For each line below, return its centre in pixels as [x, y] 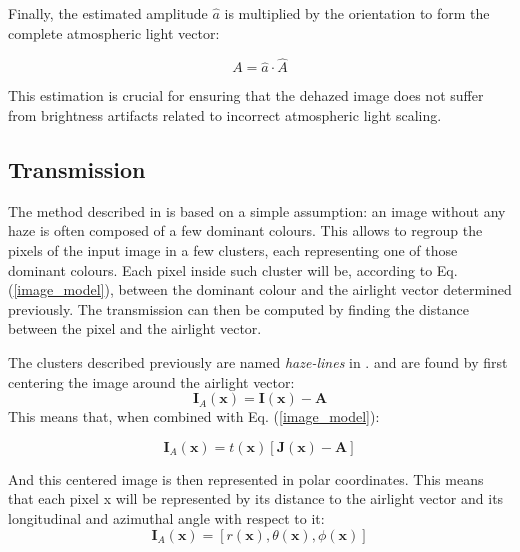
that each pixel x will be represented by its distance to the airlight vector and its [256, 498]
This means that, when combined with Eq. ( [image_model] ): [194, 416]
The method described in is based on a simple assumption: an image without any [257, 210]
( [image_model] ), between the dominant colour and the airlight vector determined [260, 289]
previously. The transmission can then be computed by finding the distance [238, 308]
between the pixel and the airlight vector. [135, 328]
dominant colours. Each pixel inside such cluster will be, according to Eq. [233, 269]
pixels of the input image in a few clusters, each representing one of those [233, 249]
